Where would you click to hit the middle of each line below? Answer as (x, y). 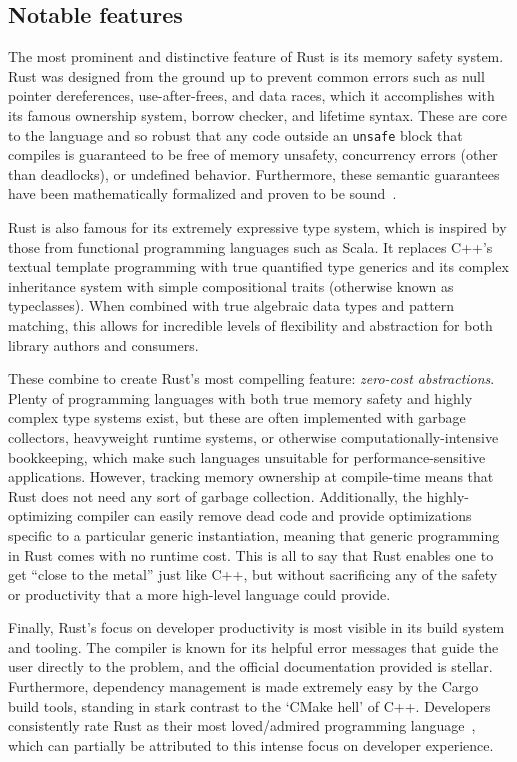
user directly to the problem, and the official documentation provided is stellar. (250, 666)
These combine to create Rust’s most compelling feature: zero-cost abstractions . (251, 378)
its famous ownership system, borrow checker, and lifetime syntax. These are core (257, 114)
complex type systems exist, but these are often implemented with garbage (237, 417)
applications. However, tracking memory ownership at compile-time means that (251, 476)
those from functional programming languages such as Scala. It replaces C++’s (250, 246)
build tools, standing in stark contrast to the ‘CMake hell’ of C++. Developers (249, 705)
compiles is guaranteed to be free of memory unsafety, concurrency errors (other (253, 154)
